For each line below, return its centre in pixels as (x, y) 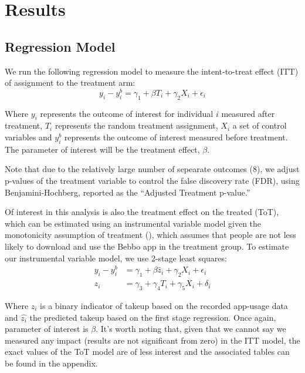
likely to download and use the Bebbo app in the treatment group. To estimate (147, 246)
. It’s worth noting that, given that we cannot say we (191, 329)
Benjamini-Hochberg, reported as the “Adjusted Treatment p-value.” (128, 192)
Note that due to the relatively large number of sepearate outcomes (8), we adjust (152, 169)
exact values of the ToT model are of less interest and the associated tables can (147, 352)
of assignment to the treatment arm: (70, 83)
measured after (248, 113)
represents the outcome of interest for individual (127, 113)
